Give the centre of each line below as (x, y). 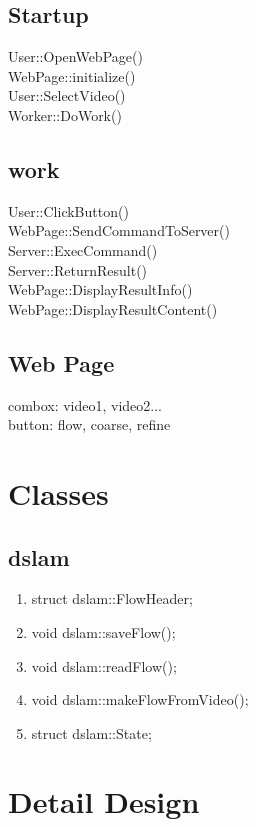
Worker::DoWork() (65, 114)
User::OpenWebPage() (75, 56)
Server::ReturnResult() (78, 269)
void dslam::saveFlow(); (103, 631)
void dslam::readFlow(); (104, 665)
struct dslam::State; (91, 732)
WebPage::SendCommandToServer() (119, 230)
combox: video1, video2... (85, 404)
